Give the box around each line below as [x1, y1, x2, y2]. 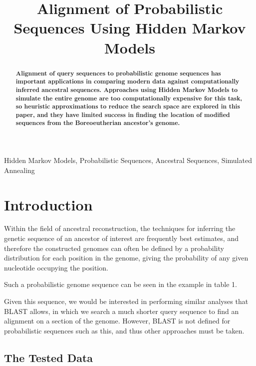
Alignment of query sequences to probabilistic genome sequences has [15, 68, 221, 77]
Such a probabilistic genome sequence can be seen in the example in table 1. [4, 279, 237, 289]
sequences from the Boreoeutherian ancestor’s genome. [15, 118, 180, 127]
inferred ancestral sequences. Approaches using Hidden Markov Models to [15, 85, 238, 94]
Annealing [4, 164, 35, 175]
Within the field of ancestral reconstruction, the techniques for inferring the [4, 223, 236, 233]
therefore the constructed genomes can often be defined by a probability [4, 242, 224, 253]
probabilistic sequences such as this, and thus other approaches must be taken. [4, 325, 245, 335]
